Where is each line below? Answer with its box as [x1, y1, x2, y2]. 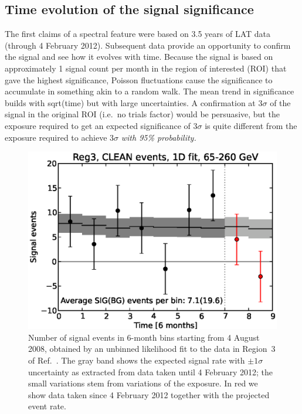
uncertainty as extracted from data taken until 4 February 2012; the [28, 365, 273, 378]
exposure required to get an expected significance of [5, 119, 191, 131]
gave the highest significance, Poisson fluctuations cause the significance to [5, 73, 273, 86]
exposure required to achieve [5, 131, 107, 143]
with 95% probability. [121, 131, 196, 143]
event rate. [28, 400, 66, 412]
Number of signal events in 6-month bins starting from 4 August [28, 331, 260, 343]
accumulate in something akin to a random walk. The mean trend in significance [5, 85, 294, 97]
